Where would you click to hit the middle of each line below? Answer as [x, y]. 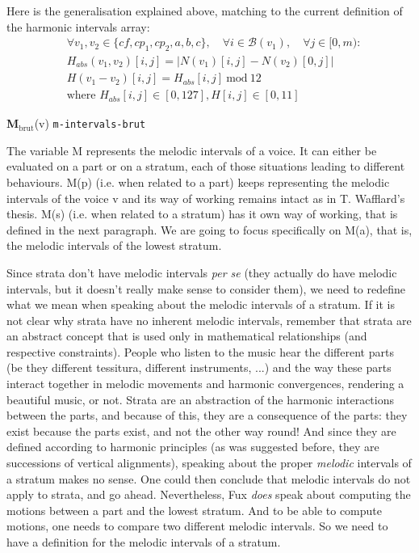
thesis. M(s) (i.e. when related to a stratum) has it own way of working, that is [202, 214]
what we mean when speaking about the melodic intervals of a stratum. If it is [201, 304]
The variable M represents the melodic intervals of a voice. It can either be [192, 150]
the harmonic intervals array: [78, 26]
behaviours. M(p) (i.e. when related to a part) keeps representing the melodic [198, 182]
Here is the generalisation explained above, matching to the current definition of [205, 11]
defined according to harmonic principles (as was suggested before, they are [193, 447]
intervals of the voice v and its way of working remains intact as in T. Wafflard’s [206, 198]
